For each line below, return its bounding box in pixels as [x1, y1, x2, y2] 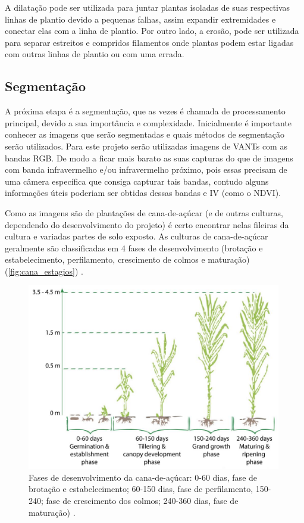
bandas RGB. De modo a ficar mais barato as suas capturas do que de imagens [5, 151, 293, 164]
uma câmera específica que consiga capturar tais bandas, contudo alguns [5, 175, 269, 187]
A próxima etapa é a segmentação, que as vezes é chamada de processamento [5, 105, 286, 117]
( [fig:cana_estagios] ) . [5, 264, 84, 277]
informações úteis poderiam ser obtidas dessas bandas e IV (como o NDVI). [5, 186, 281, 199]
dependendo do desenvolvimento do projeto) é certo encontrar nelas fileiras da [5, 218, 289, 231]
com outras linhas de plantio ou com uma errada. [5, 48, 184, 60]
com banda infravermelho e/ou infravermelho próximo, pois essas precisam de [5, 163, 287, 176]
